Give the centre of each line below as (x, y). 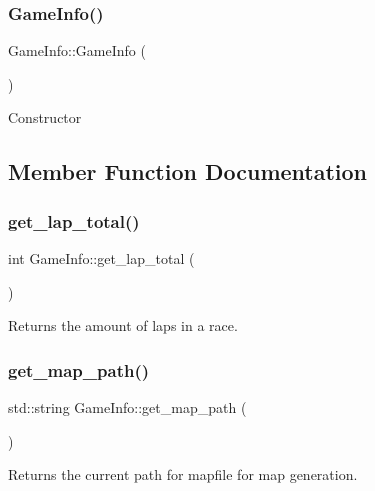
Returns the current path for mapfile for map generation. (183, 474)
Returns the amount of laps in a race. (123, 325)
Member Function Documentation (188, 171)
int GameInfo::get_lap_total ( (101, 258)
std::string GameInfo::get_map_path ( (127, 407)
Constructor (45, 117)
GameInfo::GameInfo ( (77, 50)
